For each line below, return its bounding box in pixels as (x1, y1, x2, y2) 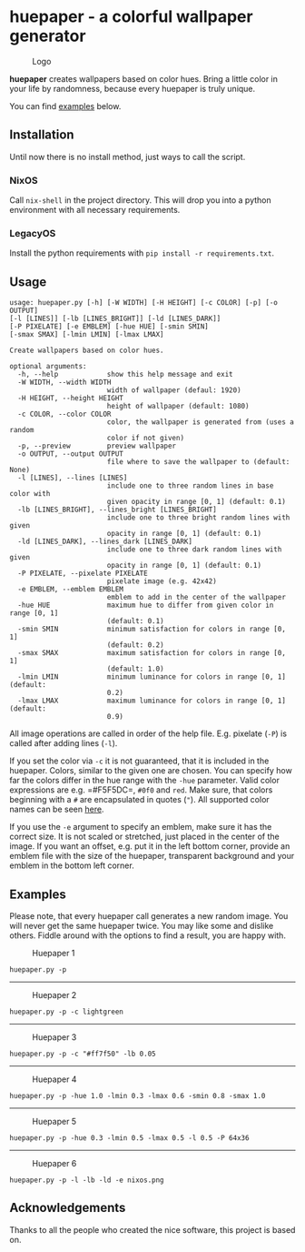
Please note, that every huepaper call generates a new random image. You (9, 910, 289, 921)
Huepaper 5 (32, 1116, 77, 1126)
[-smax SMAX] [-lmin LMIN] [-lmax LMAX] (9, 330, 165, 339)
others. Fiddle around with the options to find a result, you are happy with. (9, 930, 286, 941)
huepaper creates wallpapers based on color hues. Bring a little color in (9, 73, 279, 84)
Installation (9, 127, 74, 143)
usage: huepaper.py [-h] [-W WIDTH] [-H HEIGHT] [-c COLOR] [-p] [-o (9, 298, 279, 308)
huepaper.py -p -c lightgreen (9, 1007, 124, 1016)
